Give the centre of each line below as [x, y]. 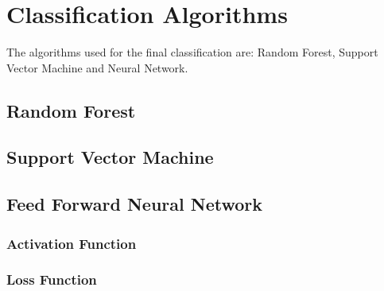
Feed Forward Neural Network [134, 204]
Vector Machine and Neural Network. [97, 67]
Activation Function [72, 243]
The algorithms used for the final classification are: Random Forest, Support [192, 52]
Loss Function [52, 279]
